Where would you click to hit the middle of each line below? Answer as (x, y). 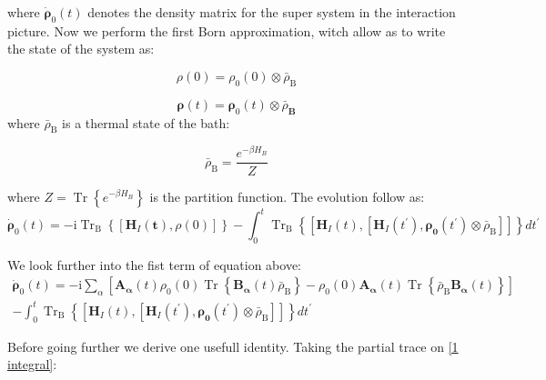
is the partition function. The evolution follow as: (287, 196)
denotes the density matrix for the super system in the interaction (272, 12)
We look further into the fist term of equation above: (154, 264)
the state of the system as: (81, 49)
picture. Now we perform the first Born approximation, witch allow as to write (227, 30)
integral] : (32, 364)
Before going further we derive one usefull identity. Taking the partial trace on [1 (233, 346)
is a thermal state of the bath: (146, 122)
